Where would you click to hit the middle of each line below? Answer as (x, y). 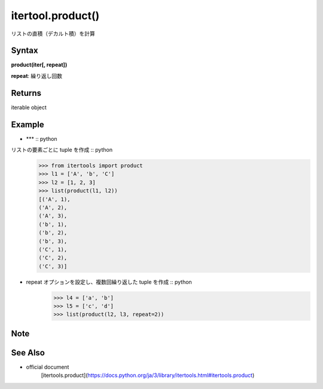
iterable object (29, 107)
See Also (28, 353)
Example (28, 124)
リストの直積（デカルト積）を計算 (53, 34)
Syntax (25, 51)
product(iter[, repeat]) (39, 65)
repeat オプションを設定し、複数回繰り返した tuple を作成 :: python (109, 282)
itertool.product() (55, 16)
